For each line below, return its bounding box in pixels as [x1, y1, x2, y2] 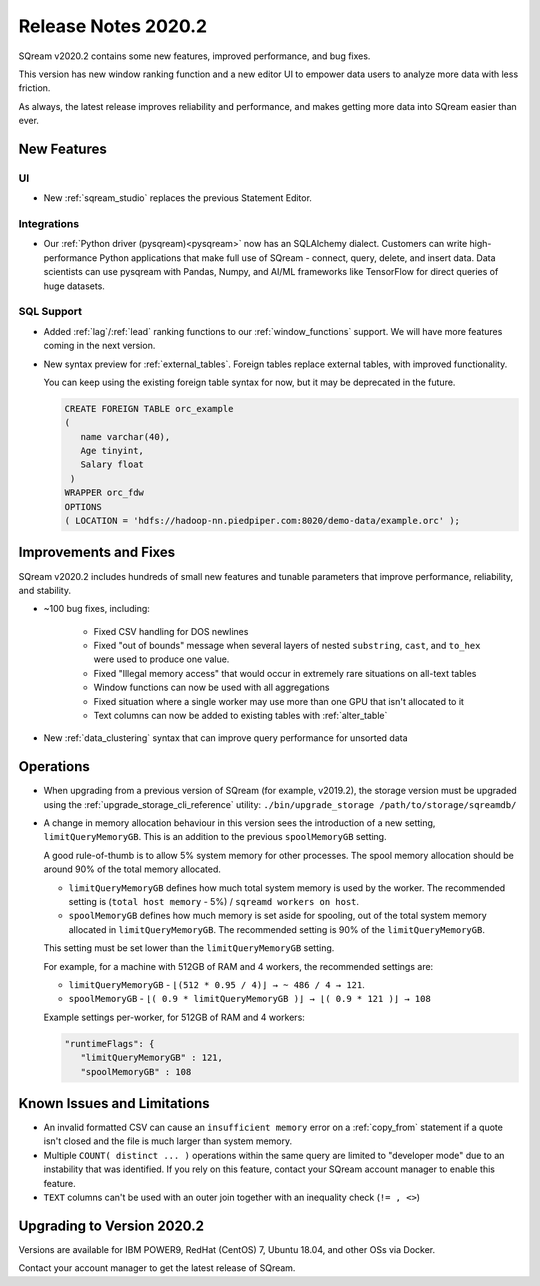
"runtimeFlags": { [64, 1038, 155, 1049]
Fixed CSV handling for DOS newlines [93, 625, 249, 637]
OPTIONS [64, 501, 102, 512]
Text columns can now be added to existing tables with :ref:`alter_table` [93, 710, 388, 722]
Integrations [18, 217, 80, 231]
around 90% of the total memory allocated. [43, 863, 222, 875]
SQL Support [18, 305, 83, 319]
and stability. [18, 584, 72, 596]
